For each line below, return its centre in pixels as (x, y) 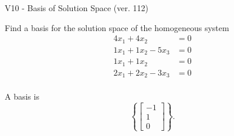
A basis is (22, 96)
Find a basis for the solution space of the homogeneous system (117, 27)
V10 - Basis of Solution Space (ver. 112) (77, 8)
